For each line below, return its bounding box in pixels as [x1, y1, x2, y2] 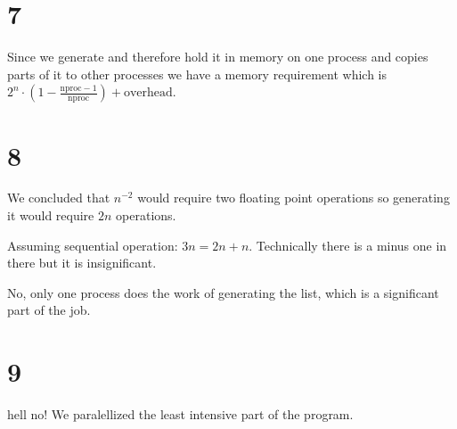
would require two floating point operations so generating [137, 188, 450, 207]
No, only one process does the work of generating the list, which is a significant [7, 283, 439, 301]
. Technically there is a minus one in [249, 235, 447, 254]
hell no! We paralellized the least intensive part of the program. [7, 405, 354, 424]
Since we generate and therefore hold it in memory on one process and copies [7, 47, 428, 66]
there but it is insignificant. [7, 253, 157, 272]
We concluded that [7, 188, 110, 207]
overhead [123, 87, 173, 100]
